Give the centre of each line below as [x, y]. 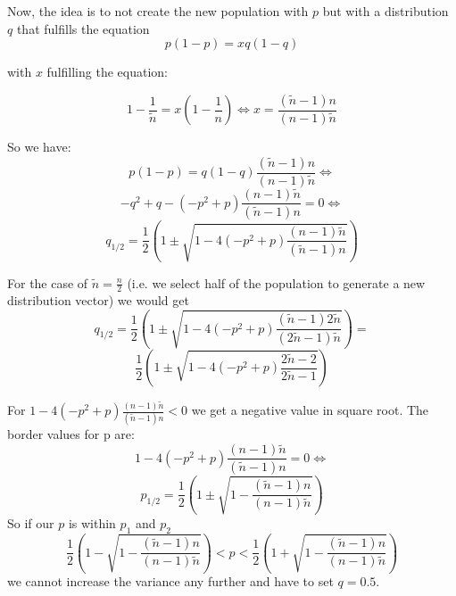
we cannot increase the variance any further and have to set [170, 581]
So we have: [39, 147]
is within [92, 523]
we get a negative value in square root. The [310, 410]
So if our [31, 523]
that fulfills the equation [83, 28]
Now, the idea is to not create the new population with [158, 11]
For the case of [48, 282]
